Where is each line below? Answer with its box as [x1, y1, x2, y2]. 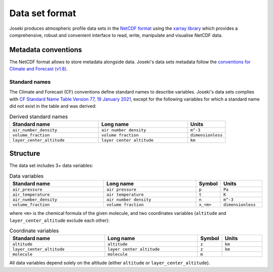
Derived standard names [9, 113, 68, 120]
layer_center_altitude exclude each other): [9, 217, 110, 223]
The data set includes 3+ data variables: [9, 162, 94, 169]
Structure [9, 149, 40, 158]
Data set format [9, 8, 76, 19]
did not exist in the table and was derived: [9, 103, 97, 109]
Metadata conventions [9, 46, 82, 54]
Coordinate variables [9, 228, 59, 235]
